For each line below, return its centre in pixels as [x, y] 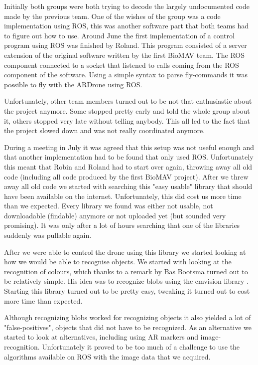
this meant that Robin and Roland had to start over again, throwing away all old [128, 166]
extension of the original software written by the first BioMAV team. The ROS [124, 55]
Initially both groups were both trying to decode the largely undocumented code [127, 6]
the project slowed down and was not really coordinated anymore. [105, 130]
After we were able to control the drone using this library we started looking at [125, 252]
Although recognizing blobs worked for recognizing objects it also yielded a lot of [128, 317]
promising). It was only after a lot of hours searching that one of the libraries [122, 225]
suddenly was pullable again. [48, 235]
